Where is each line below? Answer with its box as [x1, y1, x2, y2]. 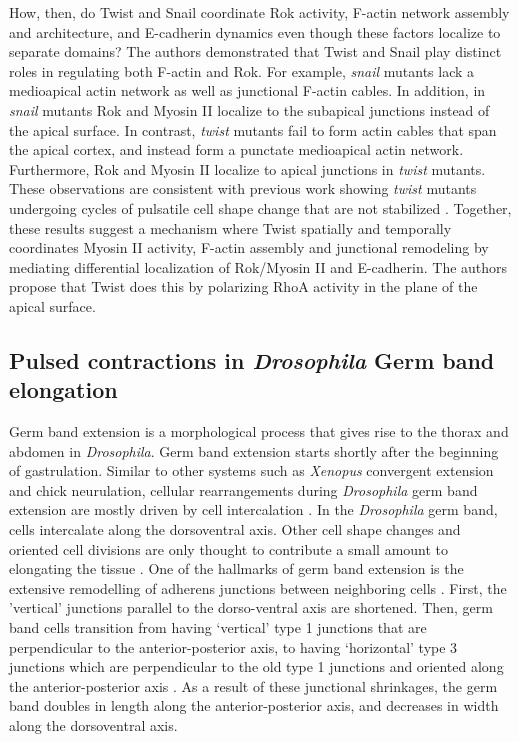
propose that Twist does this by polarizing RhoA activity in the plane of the [9, 276, 478, 297]
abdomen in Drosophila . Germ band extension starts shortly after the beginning [9, 440, 499, 461]
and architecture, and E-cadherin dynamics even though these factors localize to [9, 21, 501, 42]
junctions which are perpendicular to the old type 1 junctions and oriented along [9, 656, 504, 677]
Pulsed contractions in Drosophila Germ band [9, 344, 495, 375]
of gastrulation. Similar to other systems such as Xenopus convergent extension [9, 460, 494, 481]
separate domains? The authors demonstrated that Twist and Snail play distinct [9, 41, 502, 62]
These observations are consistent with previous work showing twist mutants [9, 178, 477, 199]
